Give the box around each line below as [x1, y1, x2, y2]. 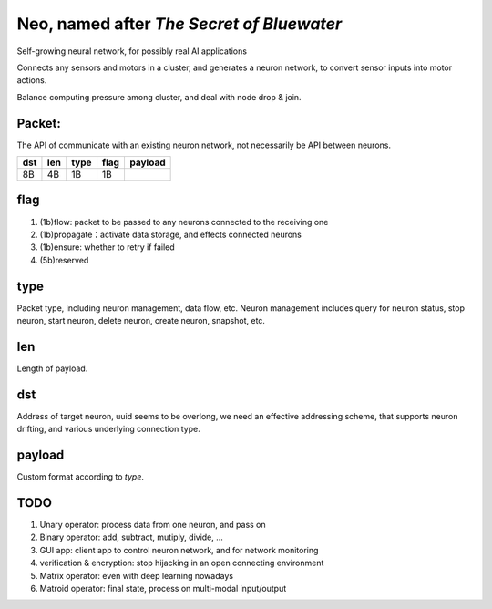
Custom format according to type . [16, 471, 145, 482]
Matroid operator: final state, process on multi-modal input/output [39, 583, 287, 594]
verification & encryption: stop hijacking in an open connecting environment [39, 557, 324, 569]
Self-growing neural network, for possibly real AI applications [16, 46, 248, 57]
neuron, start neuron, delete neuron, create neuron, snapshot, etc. [16, 315, 266, 325]
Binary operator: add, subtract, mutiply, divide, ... [39, 532, 223, 542]
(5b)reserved [39, 254, 89, 265]
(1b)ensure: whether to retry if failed [39, 242, 175, 253]
